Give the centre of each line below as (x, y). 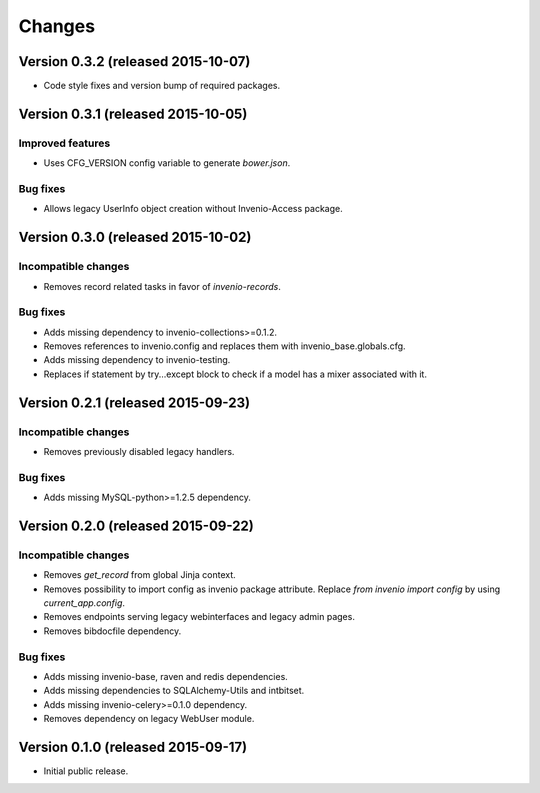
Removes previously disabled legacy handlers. (139, 451)
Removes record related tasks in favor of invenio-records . (162, 286)
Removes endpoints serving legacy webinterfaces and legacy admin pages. (199, 617)
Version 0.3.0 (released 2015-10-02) (135, 237)
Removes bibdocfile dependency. (112, 631)
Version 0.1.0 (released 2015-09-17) (133, 746)
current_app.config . (84, 603)
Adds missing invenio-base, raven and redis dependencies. (166, 676)
